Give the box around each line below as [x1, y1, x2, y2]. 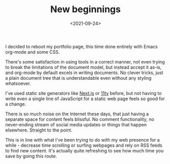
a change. [5, 101, 26, 107]
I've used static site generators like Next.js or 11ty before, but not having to [5, 90, 162, 96]
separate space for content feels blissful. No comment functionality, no [5, 116, 154, 122]
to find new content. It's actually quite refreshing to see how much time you [5, 147, 164, 153]
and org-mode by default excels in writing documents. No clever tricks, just [5, 70, 164, 76]
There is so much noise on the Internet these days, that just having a [5, 111, 149, 117]
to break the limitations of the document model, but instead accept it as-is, [5, 64, 162, 70]
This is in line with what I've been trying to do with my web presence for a [5, 137, 160, 143]
